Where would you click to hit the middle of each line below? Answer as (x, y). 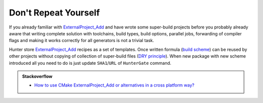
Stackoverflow (37, 76)
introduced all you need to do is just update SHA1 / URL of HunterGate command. (90, 63)
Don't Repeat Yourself (54, 13)
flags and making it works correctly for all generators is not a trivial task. (82, 41)
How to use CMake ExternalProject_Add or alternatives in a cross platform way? (114, 85)
